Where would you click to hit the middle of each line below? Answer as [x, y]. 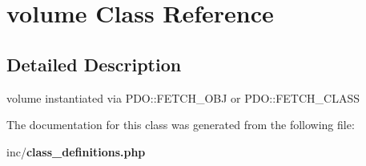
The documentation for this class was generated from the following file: [181, 125]
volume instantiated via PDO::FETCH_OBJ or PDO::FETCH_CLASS [183, 97]
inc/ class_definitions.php [76, 151]
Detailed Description [94, 64]
